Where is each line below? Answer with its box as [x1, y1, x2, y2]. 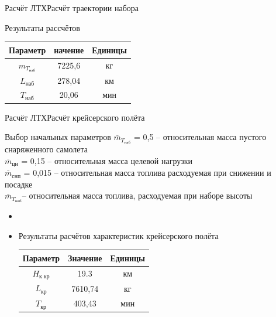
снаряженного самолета [5, 143, 88, 155]
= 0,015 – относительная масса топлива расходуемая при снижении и [23, 166, 271, 179]
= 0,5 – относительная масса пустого [134, 131, 267, 143]
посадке [5, 178, 33, 190]
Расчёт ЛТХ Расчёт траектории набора [5, 2, 139, 13]
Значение [68, 251, 102, 264]
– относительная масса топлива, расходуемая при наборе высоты [22, 189, 253, 202]
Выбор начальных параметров [5, 131, 111, 143]
